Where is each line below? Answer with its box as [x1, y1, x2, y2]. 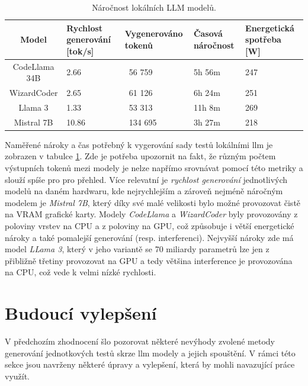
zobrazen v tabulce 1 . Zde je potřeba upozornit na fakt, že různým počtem [5, 150, 276, 162]
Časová [193, 27, 223, 40]
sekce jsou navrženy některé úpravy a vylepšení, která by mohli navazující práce [5, 358, 295, 371]
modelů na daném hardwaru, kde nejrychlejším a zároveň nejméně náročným [5, 185, 283, 197]
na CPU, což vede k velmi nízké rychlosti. [5, 266, 156, 278]
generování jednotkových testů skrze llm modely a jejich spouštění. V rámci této [5, 346, 296, 359]
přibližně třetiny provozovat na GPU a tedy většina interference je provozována [5, 254, 293, 266]
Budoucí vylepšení [5, 301, 157, 325]
